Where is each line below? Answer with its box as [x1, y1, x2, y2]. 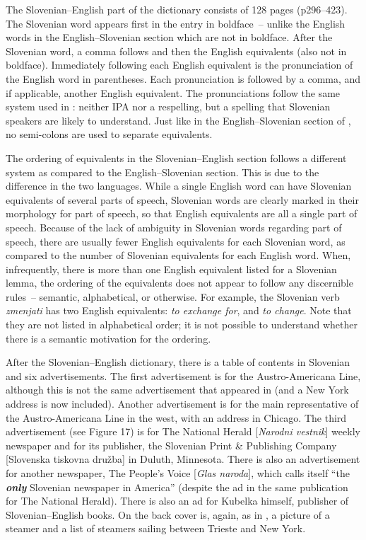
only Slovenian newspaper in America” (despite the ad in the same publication [6, 479, 348, 494]
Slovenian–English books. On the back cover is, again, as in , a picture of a [6, 507, 330, 522]
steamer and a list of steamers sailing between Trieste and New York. [6, 521, 306, 536]
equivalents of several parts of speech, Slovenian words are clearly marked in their [6, 192, 359, 207]
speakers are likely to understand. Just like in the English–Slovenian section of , [6, 113, 351, 127]
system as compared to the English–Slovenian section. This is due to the [6, 164, 319, 179]
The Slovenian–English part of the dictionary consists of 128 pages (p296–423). [6, 2, 348, 16]
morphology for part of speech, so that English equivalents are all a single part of [6, 206, 358, 221]
